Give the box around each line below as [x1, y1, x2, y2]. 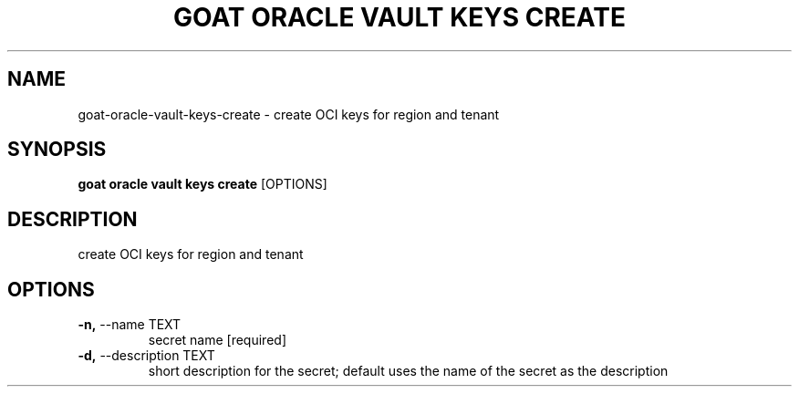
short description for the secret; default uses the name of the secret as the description [148, 363, 669, 379]
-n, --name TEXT [78, 316, 182, 333]
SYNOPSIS [7, 138, 107, 161]
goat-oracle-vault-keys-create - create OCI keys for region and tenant [78, 106, 500, 122]
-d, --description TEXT [78, 347, 215, 364]
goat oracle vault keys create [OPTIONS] [78, 176, 327, 192]
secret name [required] [148, 332, 286, 348]
